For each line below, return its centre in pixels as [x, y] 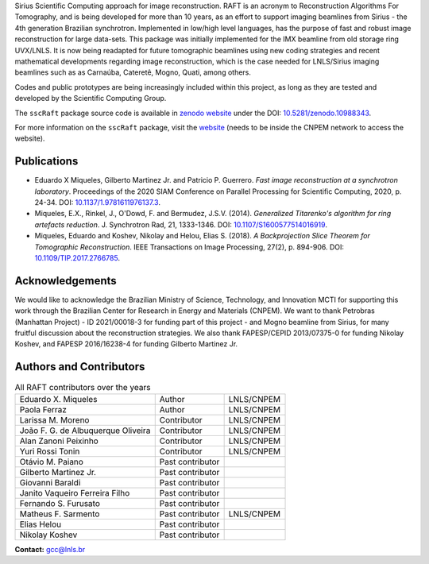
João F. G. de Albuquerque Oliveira [85, 431]
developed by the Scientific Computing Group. [91, 99]
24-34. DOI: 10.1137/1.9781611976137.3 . [97, 202]
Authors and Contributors [80, 367]
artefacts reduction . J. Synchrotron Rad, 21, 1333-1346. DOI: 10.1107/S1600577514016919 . [181, 224]
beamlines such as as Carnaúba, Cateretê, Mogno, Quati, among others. [133, 72]
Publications [46, 162]
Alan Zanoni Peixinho [59, 441]
